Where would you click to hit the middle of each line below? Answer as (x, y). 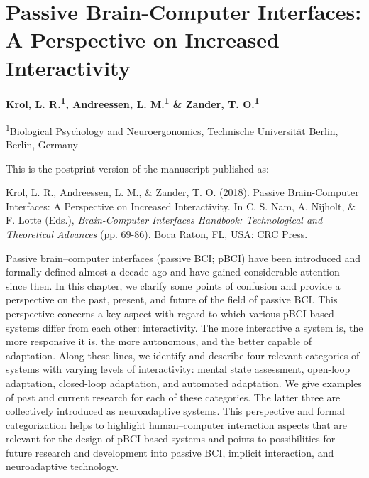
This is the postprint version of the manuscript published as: (137, 168)
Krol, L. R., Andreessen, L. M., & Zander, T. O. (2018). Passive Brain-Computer (182, 192)
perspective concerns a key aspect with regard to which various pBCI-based (170, 313)
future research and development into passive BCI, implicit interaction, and (170, 452)
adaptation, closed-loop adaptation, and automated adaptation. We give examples (184, 382)
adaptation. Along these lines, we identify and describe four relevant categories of (183, 355)
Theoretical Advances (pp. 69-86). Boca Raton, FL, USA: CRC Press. (157, 233)
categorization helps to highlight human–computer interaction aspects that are (177, 424)
